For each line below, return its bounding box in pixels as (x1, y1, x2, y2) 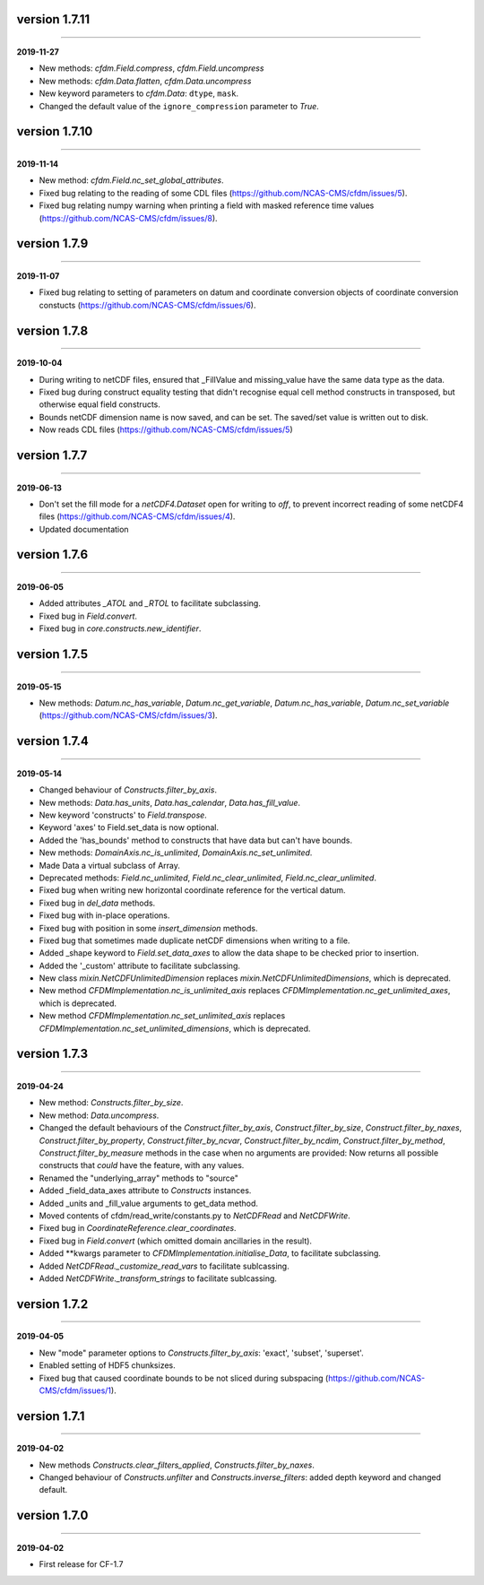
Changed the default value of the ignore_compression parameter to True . (39, 100, 320, 111)
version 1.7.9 (16, 236, 89, 251)
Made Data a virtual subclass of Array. (39, 860, 181, 870)
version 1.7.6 (16, 547, 89, 562)
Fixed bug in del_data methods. (39, 897, 156, 908)
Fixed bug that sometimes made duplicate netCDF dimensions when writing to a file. (39, 935, 350, 946)
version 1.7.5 (16, 646, 89, 663)
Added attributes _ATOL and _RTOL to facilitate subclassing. (39, 598, 262, 609)
